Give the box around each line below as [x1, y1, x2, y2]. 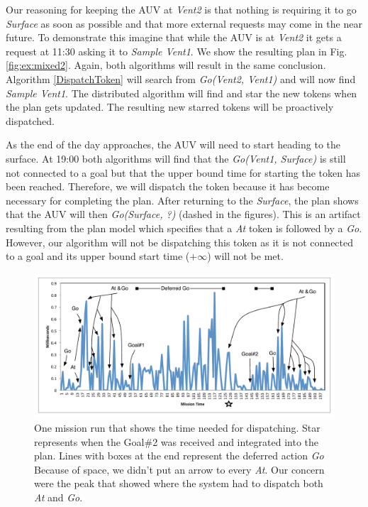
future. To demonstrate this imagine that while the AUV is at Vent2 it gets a [6, 30, 342, 45]
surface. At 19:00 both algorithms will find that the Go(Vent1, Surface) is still [6, 151, 346, 165]
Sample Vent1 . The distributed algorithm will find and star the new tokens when [6, 85, 357, 100]
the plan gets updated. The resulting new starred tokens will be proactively [6, 99, 334, 114]
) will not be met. [207, 249, 284, 263]
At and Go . [34, 489, 83, 504]
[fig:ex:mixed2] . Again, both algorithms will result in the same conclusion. [6, 58, 326, 72]
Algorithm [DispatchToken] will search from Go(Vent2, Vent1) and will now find [6, 71, 356, 86]
